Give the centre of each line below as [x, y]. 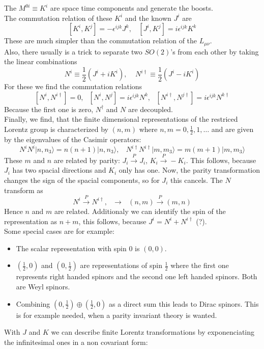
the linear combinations [41, 61]
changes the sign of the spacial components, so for [82, 180]
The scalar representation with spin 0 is [78, 248]
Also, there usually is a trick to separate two [73, 51]
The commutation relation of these [58, 18]
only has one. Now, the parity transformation [189, 170]
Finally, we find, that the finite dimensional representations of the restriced [121, 119]
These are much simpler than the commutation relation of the [101, 41]
